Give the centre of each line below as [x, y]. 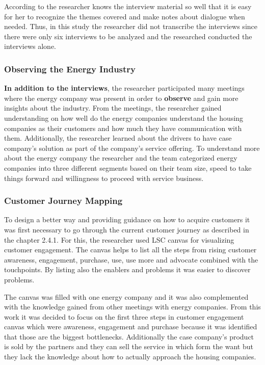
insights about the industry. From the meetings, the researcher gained [113, 108]
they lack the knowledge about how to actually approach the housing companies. [130, 357]
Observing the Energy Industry [70, 69]
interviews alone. [30, 46]
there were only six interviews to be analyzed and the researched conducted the [128, 36]
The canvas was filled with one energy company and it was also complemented [126, 296]
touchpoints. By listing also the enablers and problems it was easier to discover [127, 269]
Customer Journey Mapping [63, 201]
